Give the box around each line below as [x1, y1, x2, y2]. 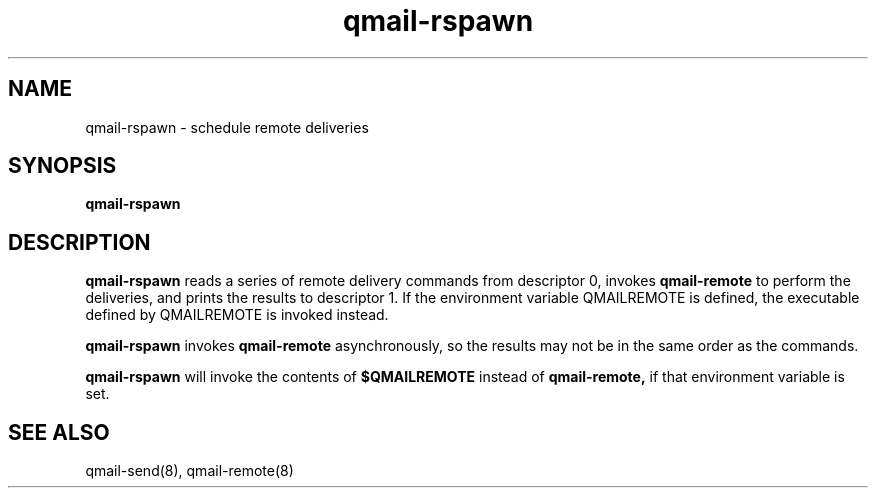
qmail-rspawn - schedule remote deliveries [85, 118, 369, 136]
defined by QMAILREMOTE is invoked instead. [85, 306, 389, 324]
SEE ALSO [8, 419, 110, 445]
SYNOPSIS [8, 153, 117, 179]
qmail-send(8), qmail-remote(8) [85, 462, 294, 480]
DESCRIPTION [8, 229, 151, 255]
